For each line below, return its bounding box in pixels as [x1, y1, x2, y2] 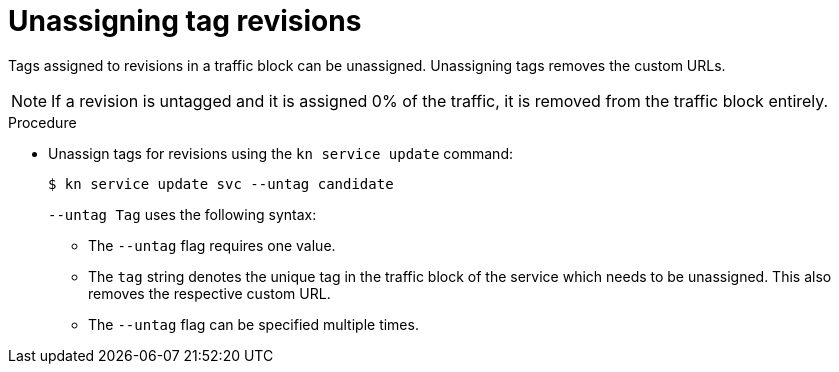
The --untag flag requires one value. [88, 236, 336, 254]
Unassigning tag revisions [8, 4, 362, 38]
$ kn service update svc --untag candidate [48, 175, 394, 192]
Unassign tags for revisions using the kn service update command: [48, 144, 513, 162]
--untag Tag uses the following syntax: [48, 205, 317, 223]
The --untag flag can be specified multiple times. [88, 315, 419, 333]
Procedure [8, 113, 77, 131]
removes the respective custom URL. [88, 284, 331, 302]
